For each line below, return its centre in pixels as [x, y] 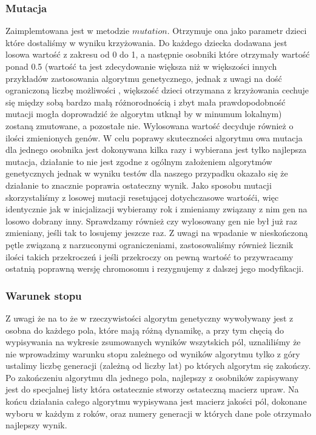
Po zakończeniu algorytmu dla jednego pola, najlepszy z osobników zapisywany [152, 377]
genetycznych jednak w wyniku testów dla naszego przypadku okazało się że [147, 173]
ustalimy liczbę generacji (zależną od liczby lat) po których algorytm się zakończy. [158, 366]
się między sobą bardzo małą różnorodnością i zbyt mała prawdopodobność [146, 102]
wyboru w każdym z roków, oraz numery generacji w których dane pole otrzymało [158, 413]
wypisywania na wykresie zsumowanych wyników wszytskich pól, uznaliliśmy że [153, 342]
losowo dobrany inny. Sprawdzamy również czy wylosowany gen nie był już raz [151, 221]
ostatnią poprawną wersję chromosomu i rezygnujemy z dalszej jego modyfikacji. [155, 268]
